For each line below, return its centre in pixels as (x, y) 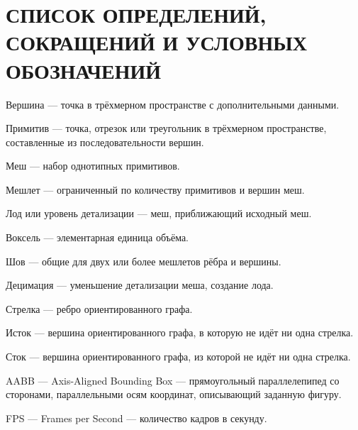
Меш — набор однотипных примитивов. (93, 166)
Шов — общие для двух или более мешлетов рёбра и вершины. (144, 261)
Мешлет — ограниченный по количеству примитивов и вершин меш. (155, 189)
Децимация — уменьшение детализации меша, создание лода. (140, 285)
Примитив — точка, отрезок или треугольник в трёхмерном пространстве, (166, 128)
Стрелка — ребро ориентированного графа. (99, 308)
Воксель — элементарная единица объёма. (97, 237)
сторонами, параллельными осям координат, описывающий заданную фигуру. (174, 394)
